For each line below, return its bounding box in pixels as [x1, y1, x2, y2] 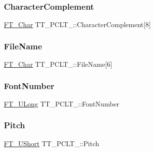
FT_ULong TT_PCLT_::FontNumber [4, 98, 120, 108]
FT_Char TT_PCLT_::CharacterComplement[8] [4, 19, 151, 30]
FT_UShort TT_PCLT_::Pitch [4, 138, 99, 148]
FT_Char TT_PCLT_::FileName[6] [4, 59, 112, 69]
